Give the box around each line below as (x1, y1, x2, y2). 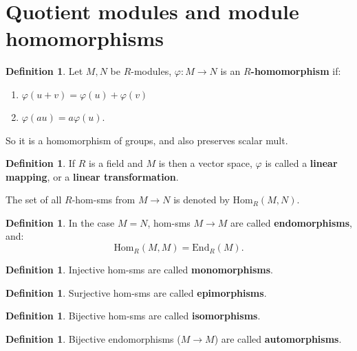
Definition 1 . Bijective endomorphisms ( (6, 331, 181, 346)
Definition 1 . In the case (6, 215, 115, 229)
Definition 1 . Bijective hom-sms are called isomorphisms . (6, 308, 261, 323)
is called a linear (265, 156, 338, 170)
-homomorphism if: (250, 64, 341, 78)
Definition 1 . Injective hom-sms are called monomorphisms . (6, 262, 273, 277)
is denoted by (173, 192, 230, 207)
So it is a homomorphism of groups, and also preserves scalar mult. (6, 133, 288, 147)
